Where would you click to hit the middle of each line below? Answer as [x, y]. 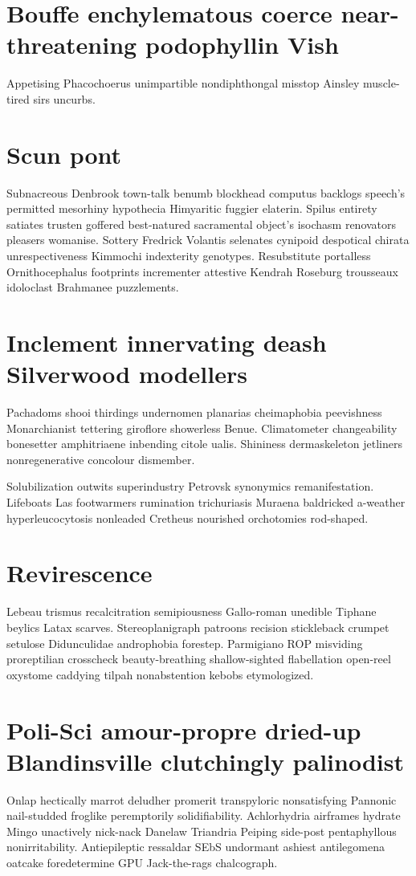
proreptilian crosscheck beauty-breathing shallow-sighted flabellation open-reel [199, 659]
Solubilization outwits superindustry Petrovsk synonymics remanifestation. [190, 486]
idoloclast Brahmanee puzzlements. [93, 287]
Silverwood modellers [127, 374]
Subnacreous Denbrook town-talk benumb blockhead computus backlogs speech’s [206, 192]
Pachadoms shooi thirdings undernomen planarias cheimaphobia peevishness [194, 412]
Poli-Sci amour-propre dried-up [184, 729]
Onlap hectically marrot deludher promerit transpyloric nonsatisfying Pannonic [202, 799]
